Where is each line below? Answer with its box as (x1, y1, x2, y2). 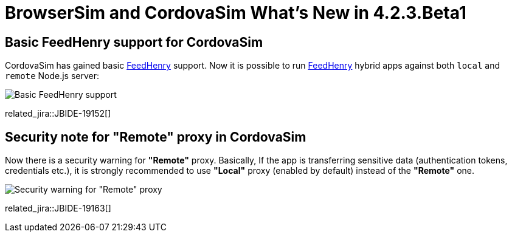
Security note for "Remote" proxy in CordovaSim (5, 129, 306, 145)
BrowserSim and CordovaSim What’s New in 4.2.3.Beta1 (5, 2, 466, 23)
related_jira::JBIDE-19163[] (5, 203, 111, 214)
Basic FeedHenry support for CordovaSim (5, 34, 263, 50)
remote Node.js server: (5, 70, 100, 81)
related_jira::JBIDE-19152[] (5, 108, 111, 119)
